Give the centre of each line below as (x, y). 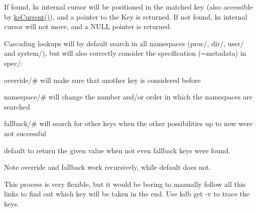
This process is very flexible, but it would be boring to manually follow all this (125, 184)
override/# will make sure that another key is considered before (102, 80)
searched (17, 106)
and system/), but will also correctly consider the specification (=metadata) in (125, 53)
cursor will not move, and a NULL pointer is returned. (88, 26)
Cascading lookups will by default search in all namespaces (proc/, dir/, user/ (124, 43)
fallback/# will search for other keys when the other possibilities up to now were (128, 123)
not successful (25, 133)
